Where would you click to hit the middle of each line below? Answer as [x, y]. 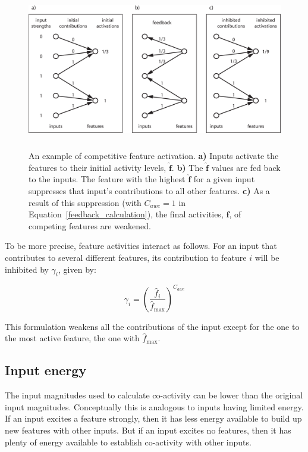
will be [267, 257]
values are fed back [246, 167]
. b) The [187, 167]
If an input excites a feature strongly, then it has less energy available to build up [153, 418]
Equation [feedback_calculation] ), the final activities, [126, 214]
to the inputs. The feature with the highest [107, 179]
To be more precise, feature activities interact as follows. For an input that [141, 246]
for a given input [224, 179]
